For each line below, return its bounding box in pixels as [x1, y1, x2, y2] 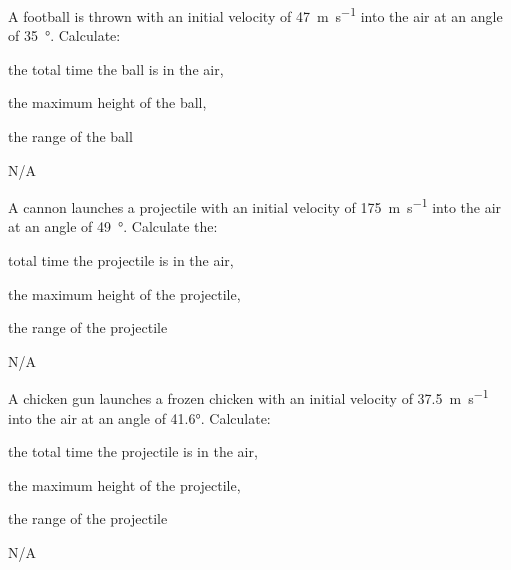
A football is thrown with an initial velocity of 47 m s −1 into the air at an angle [8, 3, 503, 26]
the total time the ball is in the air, [8, 58, 224, 79]
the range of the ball [8, 126, 133, 147]
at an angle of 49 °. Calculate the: [8, 216, 218, 237]
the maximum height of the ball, [8, 92, 207, 113]
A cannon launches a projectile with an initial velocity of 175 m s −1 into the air [8, 194, 502, 217]
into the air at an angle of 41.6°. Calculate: [8, 407, 271, 428]
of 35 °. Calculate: [8, 25, 121, 46]
